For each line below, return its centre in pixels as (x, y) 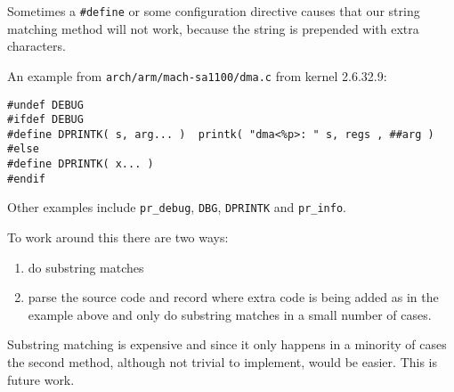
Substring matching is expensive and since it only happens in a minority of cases (227, 344)
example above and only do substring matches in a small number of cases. (230, 314)
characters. (36, 46)
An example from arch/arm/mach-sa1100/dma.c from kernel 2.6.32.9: (197, 75)
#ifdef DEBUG (45, 120)
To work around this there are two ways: (118, 237)
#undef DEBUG (45, 105)
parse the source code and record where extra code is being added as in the (233, 297)
